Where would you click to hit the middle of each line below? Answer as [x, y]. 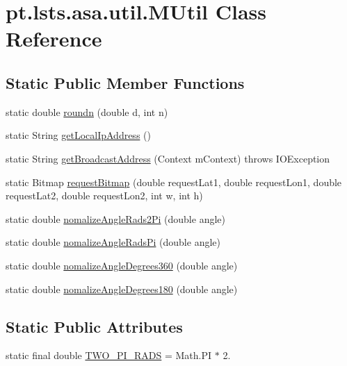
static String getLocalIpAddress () [78, 135]
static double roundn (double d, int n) [87, 111]
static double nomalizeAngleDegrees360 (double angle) [122, 265]
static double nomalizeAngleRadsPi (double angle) [113, 242]
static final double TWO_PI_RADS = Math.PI [109, 355]
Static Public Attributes [94, 326]
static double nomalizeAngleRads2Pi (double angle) [115, 218]
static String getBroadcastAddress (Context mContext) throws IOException [168, 158]
